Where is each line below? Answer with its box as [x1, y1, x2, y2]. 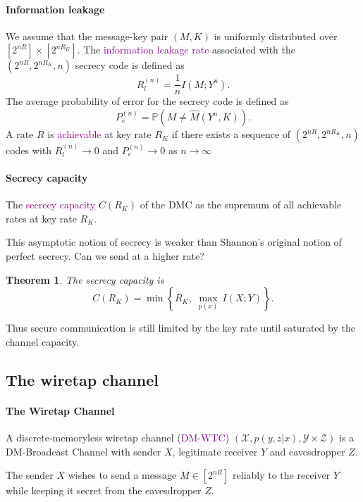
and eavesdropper [269, 444, 345, 458]
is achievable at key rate [47, 127, 152, 142]
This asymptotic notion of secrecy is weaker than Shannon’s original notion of [6, 234, 342, 249]
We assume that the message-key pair [6, 28, 168, 43]
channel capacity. [6, 334, 80, 349]
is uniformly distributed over [214, 28, 338, 43]
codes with [6, 142, 52, 157]
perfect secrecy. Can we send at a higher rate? [6, 249, 204, 263]
